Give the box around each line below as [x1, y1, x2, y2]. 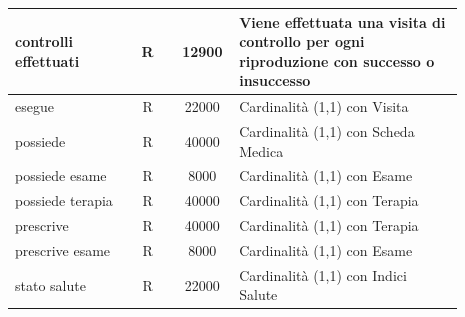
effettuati [15, 50, 80, 71]
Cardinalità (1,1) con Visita [239, 96, 409, 117]
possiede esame [15, 165, 107, 186]
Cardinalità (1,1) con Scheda [239, 120, 415, 141]
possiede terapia [15, 190, 113, 211]
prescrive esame [15, 239, 111, 260]
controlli [15, 31, 74, 52]
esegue [15, 96, 54, 117]
